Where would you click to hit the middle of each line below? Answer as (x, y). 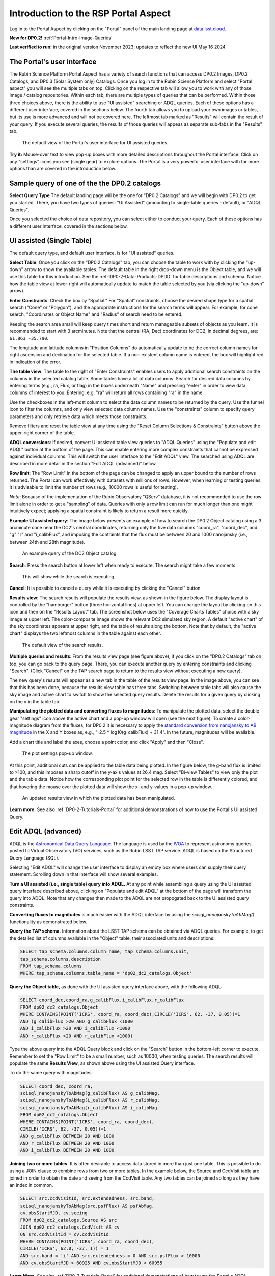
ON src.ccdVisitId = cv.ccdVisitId (64, 1234)
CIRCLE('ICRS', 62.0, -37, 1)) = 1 (64, 1249)
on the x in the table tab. (35, 701)
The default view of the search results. (63, 645)
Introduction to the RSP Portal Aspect (90, 13)
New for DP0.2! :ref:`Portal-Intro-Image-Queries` (61, 38)
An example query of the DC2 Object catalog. (70, 553)
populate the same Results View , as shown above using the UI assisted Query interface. (102, 1063)
